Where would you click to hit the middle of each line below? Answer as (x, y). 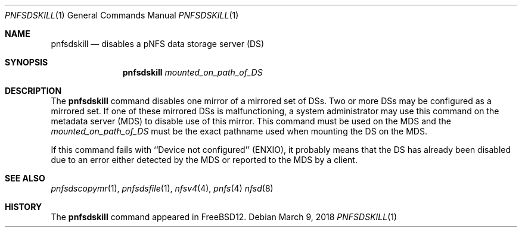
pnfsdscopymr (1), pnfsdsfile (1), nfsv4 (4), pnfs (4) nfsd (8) (162, 188)
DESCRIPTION (33, 91)
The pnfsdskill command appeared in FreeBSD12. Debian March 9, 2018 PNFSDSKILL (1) (224, 217)
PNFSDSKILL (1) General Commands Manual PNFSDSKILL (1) (122, 15)
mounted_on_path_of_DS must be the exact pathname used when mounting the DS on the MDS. (239, 131)
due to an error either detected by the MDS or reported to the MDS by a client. (204, 160)
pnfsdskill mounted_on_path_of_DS (192, 72)
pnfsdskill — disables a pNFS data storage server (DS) (158, 44)
